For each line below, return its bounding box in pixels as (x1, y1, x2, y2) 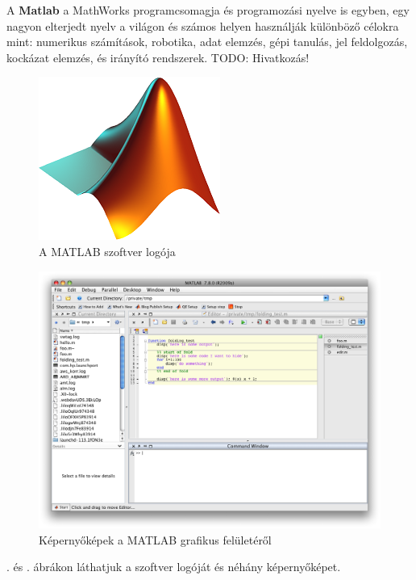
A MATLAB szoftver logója (39, 242, 176, 259)
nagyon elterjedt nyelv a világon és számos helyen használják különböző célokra (6, 17, 399, 34)
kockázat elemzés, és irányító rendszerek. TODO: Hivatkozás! (6, 48, 310, 65)
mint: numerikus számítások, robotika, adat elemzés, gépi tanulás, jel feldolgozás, (6, 33, 408, 50)
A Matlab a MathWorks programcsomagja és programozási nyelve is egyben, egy (6, 2, 410, 18)
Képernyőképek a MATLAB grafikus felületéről (39, 531, 272, 548)
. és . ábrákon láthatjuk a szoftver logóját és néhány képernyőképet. (6, 558, 341, 575)
